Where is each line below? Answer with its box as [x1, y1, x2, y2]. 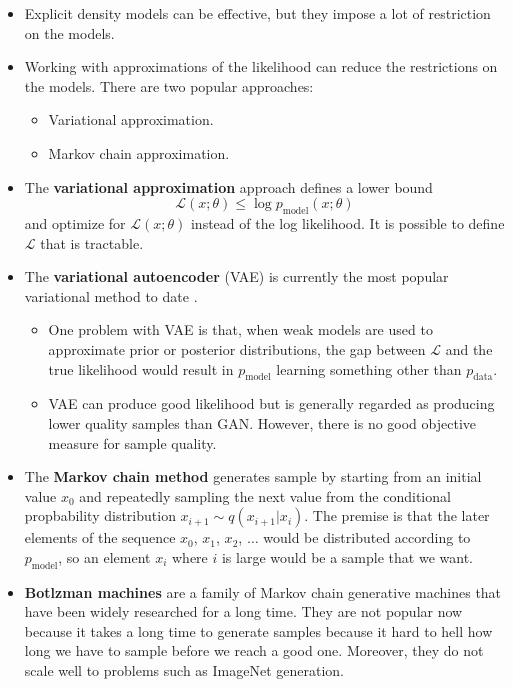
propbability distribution [24, 505, 176, 526]
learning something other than [276, 358, 462, 379]
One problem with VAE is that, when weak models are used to [48, 319, 433, 340]
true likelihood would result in [48, 358, 234, 379]
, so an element [58, 546, 151, 567]
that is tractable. [40, 232, 144, 253]
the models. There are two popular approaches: [24, 75, 314, 96]
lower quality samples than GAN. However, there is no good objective [48, 412, 477, 433]
